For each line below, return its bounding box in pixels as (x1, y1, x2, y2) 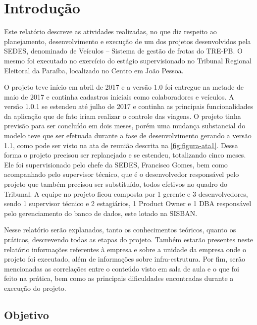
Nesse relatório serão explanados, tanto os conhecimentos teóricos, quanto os (4, 224, 236, 235)
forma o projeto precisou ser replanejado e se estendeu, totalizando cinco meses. (4, 150, 246, 160)
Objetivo (4, 307, 49, 322)
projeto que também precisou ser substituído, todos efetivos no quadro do (4, 179, 227, 189)
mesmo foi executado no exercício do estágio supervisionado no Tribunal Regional (4, 55, 252, 65)
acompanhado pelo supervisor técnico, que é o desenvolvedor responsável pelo (4, 169, 239, 179)
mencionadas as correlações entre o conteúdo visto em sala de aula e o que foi (4, 263, 239, 273)
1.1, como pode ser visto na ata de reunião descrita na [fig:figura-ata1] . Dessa (4, 140, 238, 150)
